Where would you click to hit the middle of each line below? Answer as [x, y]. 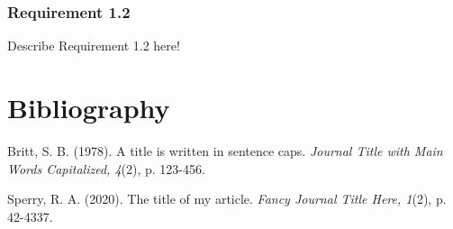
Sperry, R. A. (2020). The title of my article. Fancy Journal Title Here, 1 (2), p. [227, 199]
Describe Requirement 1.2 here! [94, 46]
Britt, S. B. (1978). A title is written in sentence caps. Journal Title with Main [225, 150]
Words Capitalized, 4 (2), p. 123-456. [106, 168]
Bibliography [89, 107]
